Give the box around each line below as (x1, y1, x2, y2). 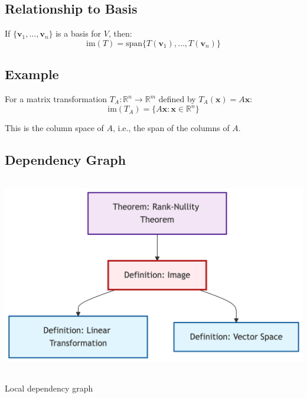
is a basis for (55, 27, 102, 40)
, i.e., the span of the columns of (112, 122, 230, 134)
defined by (158, 93, 196, 105)
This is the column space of (5, 122, 104, 134)
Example (5, 65, 59, 83)
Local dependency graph (5, 381, 93, 394)
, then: (108, 27, 132, 40)
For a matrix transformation (5, 93, 107, 105)
